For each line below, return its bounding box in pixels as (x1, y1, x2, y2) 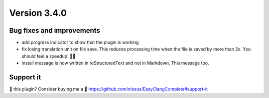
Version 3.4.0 (9, 7, 67, 18)
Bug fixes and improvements (9, 26, 101, 35)
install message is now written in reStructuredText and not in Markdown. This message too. (21, 60, 209, 66)
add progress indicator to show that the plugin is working (21, 40, 139, 46)
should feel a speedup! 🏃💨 (21, 53, 76, 59)
